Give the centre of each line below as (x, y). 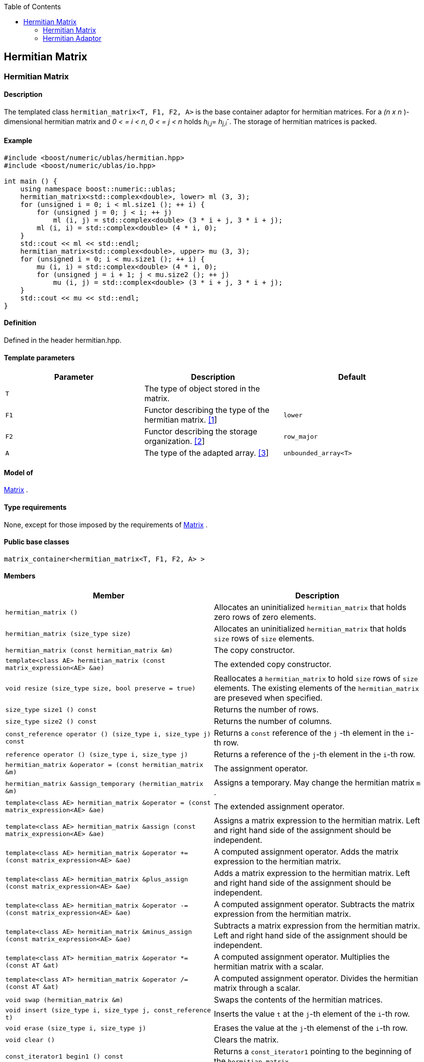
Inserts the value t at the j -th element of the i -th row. (312, 1014)
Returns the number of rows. (266, 710)
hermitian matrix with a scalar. (269, 967)
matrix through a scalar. (257, 988)
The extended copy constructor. (273, 664)
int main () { (31, 181)
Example (18, 141)
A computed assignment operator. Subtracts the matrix (314, 904)
